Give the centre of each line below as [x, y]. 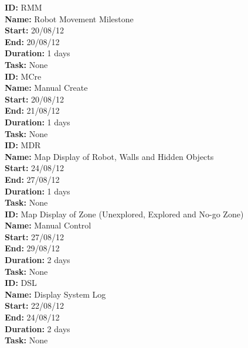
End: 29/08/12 [32, 248]
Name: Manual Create [46, 88]
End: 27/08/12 [32, 179]
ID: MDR [23, 145]
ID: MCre [23, 76]
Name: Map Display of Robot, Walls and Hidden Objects [109, 156]
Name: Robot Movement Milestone [69, 18]
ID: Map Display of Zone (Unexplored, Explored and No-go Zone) [124, 214]
